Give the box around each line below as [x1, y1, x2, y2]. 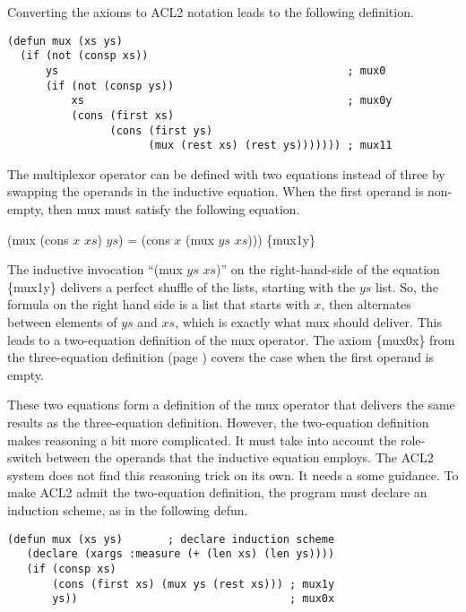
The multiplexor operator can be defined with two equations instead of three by [7, 164, 445, 183]
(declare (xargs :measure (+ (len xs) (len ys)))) [26, 547, 335, 561]
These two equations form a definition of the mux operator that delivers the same [7, 395, 455, 414]
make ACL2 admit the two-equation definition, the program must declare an [7, 483, 427, 502]
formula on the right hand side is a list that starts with [7, 295, 310, 314]
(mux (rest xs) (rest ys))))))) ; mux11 [148, 139, 393, 152]
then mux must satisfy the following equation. [47, 200, 300, 219]
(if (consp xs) [26, 562, 116, 575]
